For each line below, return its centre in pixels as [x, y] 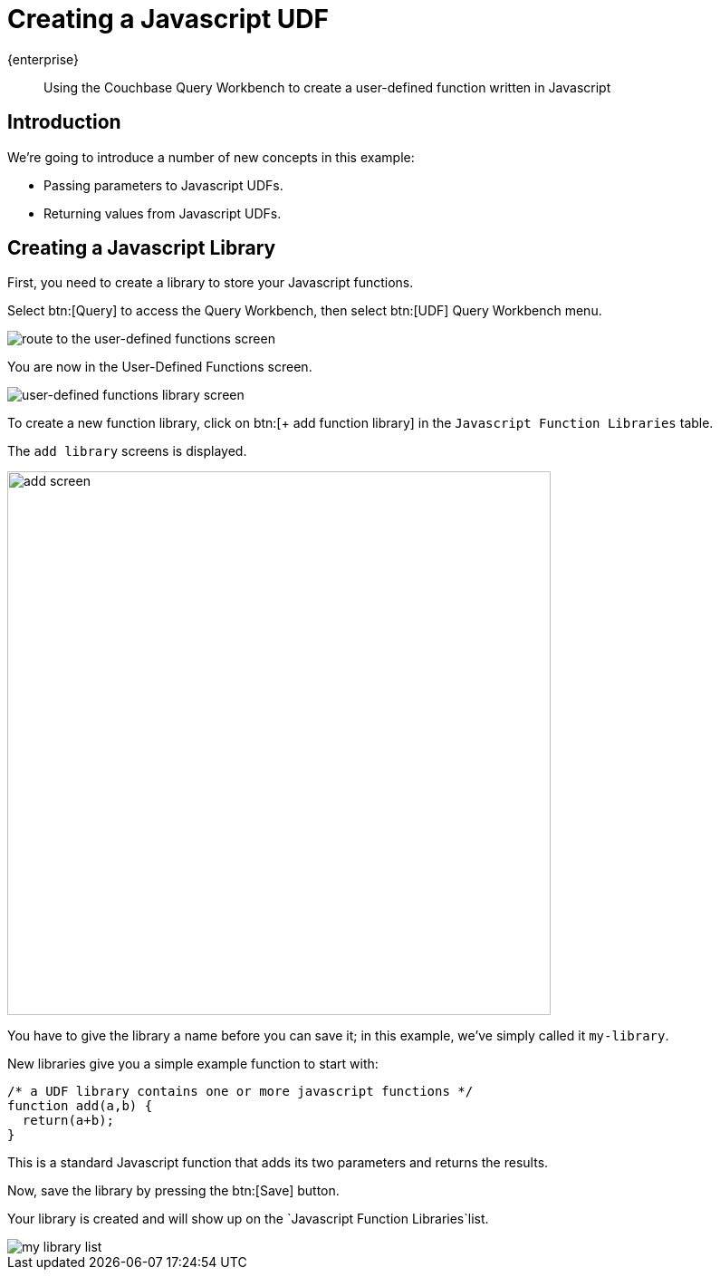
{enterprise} [43, 59]
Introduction [64, 122]
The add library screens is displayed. [127, 451]
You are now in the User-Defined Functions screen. [160, 367]
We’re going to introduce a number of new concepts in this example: [211, 157]
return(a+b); [68, 1121]
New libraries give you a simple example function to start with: [193, 1064]
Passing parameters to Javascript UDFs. [163, 185]
